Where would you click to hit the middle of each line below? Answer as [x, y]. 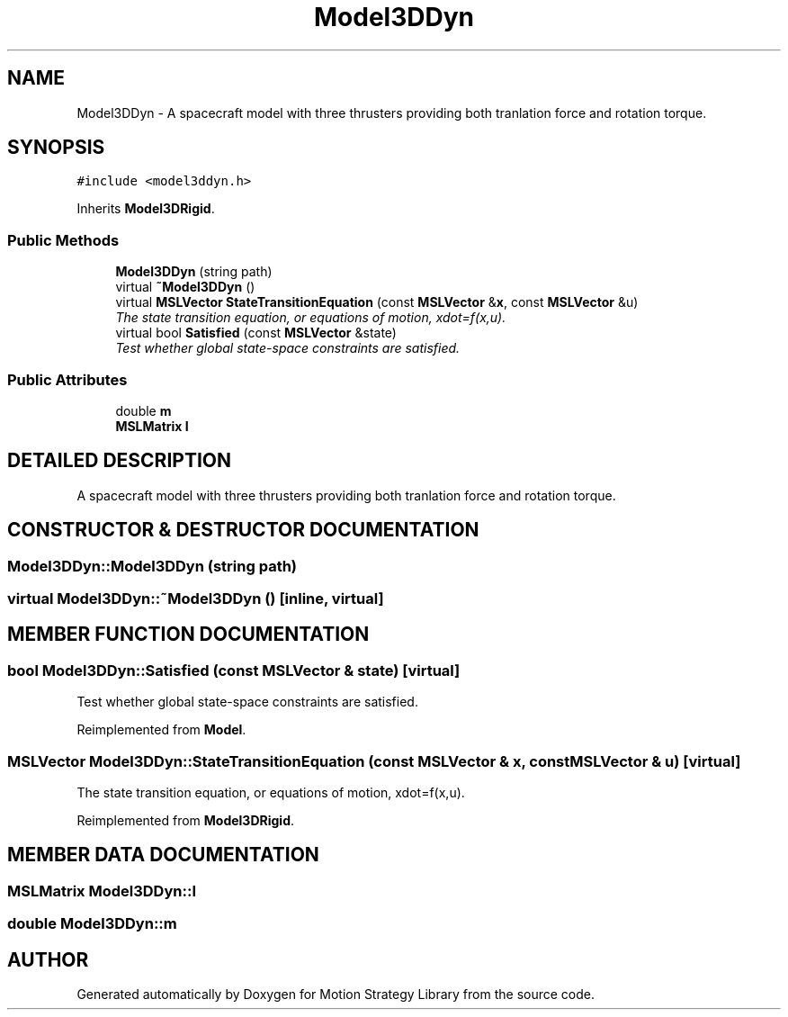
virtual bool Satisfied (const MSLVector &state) [256, 333]
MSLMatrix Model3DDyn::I [102, 891]
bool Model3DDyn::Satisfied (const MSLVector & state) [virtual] [234, 670]
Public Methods [63, 240]
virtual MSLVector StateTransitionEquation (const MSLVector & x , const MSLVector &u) [377, 302]
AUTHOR [48, 959]
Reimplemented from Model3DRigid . [186, 820]
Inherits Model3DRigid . [146, 209]
